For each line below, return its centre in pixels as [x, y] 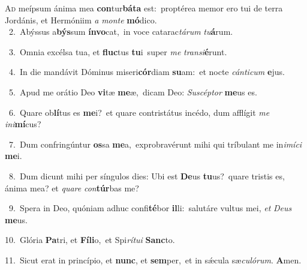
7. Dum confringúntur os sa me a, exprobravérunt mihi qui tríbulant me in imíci [155, 144]
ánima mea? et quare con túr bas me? [72, 187]
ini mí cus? [23, 124]
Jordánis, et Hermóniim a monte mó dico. [81, 19]
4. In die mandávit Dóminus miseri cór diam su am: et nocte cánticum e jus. [147, 72]
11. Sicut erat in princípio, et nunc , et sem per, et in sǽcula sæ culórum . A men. [153, 259]
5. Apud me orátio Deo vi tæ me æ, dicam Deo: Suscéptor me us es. [133, 91]
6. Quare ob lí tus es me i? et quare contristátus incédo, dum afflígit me [139, 112]
